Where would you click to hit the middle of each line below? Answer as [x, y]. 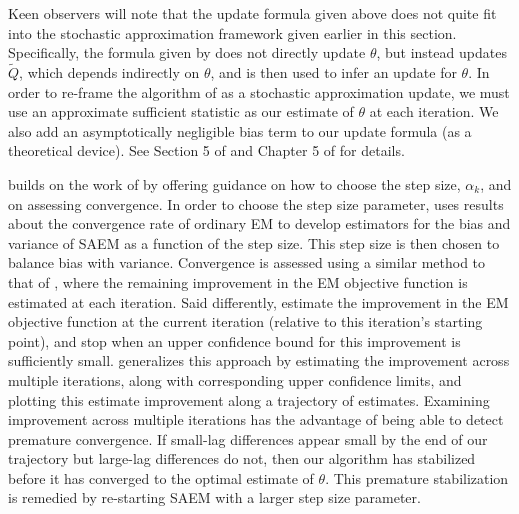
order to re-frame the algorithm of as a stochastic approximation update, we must [259, 91]
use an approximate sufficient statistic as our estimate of [181, 111]
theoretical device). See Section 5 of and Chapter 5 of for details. [206, 150]
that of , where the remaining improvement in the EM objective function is [238, 281]
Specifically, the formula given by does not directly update [187, 52]
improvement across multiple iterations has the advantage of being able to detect [256, 419]
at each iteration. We [434, 111]
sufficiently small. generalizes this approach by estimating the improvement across [259, 360]
